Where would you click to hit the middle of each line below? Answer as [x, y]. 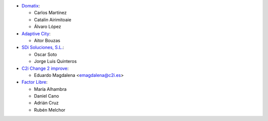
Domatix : [31, 6]
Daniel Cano [46, 96]
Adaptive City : [36, 33]
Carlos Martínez [50, 13]
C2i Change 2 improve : [45, 68]
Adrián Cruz [46, 103]
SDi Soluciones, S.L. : [43, 48]
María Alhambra [50, 89]
